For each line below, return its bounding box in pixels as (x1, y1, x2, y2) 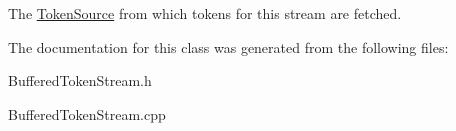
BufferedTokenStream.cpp (8, 103, 166, 124)
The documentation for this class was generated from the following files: (8, 36, 449, 57)
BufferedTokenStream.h (8, 70, 152, 91)
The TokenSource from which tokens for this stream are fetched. (8, 3, 402, 23)
